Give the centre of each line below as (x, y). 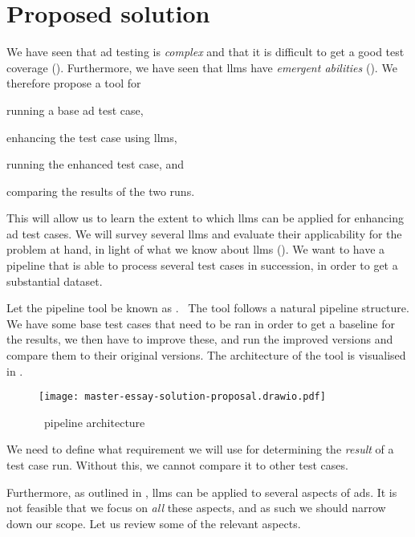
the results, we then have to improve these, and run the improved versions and (200, 339)
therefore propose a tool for (74, 83)
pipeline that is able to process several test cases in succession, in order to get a (202, 265)
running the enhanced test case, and (96, 164)
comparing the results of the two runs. (101, 191)
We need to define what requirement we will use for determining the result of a (200, 449)
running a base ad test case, (75, 110)
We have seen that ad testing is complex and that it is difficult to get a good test (205, 52)
